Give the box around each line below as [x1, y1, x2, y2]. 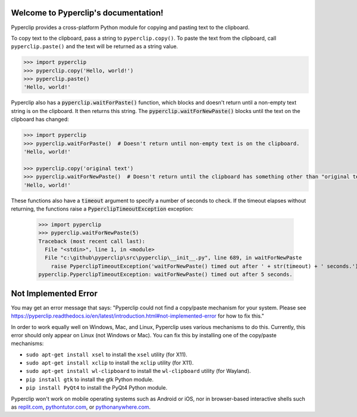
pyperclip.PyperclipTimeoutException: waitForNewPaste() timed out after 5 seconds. [38, 271, 293, 278]
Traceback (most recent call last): [38, 238, 146, 244]
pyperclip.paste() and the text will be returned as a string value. [11, 43, 178, 50]
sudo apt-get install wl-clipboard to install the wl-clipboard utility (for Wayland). [26, 368, 251, 375]
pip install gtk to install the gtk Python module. [26, 375, 154, 383]
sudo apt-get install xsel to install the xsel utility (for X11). [26, 351, 187, 358]
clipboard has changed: [11, 116, 70, 123]
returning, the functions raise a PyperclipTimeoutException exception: [11, 205, 193, 212]
